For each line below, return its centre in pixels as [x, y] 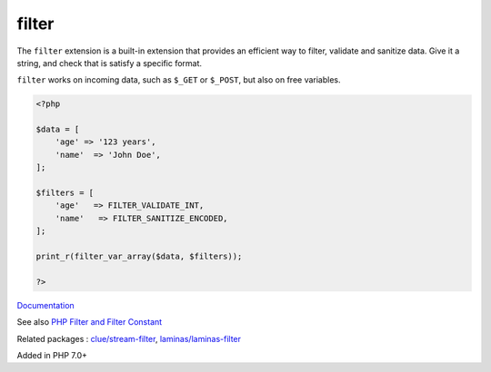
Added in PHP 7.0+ [52, 355]
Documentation [45, 305]
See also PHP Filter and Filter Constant [90, 322]
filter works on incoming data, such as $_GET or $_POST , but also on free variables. [179, 80]
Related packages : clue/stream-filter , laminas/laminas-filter [129, 338]
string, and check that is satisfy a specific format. [110, 63]
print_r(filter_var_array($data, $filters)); [139, 256]
